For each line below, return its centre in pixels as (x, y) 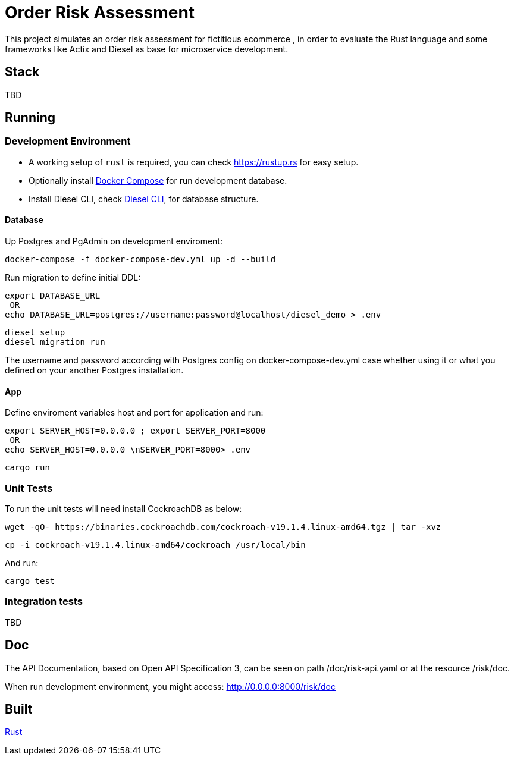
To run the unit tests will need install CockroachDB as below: (123, 509)
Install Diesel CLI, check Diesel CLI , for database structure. (144, 199)
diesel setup (35, 333)
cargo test (30, 581)
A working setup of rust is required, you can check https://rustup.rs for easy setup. (194, 162)
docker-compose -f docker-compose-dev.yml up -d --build (140, 260)
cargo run (27, 468)
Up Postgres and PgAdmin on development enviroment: (114, 241)
